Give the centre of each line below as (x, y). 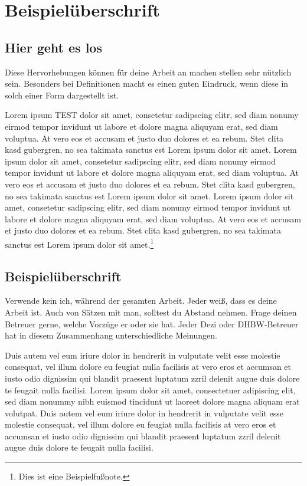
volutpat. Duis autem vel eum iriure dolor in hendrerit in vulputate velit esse (144, 413)
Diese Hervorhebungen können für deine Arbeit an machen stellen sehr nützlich (148, 72)
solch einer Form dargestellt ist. (62, 95)
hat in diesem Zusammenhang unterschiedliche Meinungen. (111, 335)
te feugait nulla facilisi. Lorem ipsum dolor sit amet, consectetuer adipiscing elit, (150, 390)
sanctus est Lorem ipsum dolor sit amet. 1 (79, 243)
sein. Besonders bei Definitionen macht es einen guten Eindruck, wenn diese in (147, 83)
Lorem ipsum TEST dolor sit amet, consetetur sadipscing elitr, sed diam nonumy (152, 115)
